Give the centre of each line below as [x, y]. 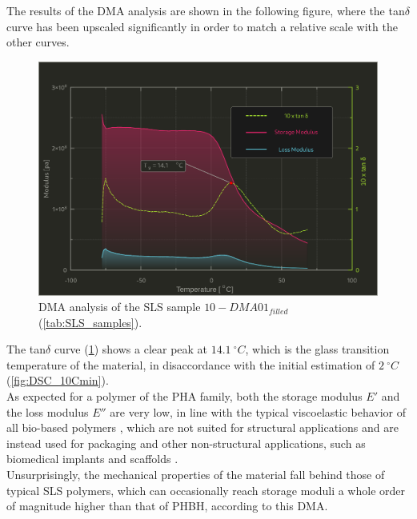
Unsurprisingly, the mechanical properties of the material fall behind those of [196, 475]
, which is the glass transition [317, 349]
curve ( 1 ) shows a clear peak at [131, 349]
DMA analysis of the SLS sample [120, 307]
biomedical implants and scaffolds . [92, 459]
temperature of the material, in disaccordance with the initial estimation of [191, 364]
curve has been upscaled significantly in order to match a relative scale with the [202, 26]
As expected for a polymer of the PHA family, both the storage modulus [184, 396]
